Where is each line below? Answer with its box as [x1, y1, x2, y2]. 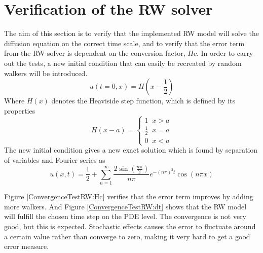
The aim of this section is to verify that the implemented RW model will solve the [4, 28, 259, 39]
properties [4, 105, 35, 116]
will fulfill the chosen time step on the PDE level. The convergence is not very [4, 211, 247, 222]
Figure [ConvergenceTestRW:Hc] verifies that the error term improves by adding [4, 191, 253, 202]
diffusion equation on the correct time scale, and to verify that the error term [4, 38, 245, 48]
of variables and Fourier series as [4, 154, 105, 165]
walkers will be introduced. [4, 67, 88, 78]
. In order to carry [196, 48, 253, 58]
